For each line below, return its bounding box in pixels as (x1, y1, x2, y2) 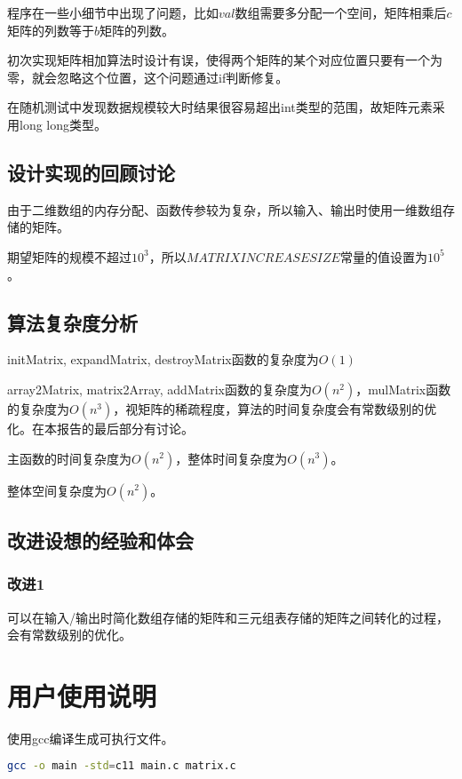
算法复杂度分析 (7, 308, 138, 336)
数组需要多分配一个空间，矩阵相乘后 (235, 4, 447, 21)
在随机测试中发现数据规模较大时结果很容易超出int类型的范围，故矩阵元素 (7, 98, 433, 116)
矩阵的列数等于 (7, 20, 94, 39)
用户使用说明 (7, 677, 157, 713)
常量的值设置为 (339, 247, 427, 266)
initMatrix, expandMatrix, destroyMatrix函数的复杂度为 (7, 350, 319, 369)
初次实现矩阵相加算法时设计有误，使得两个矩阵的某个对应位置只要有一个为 (7, 51, 442, 69)
